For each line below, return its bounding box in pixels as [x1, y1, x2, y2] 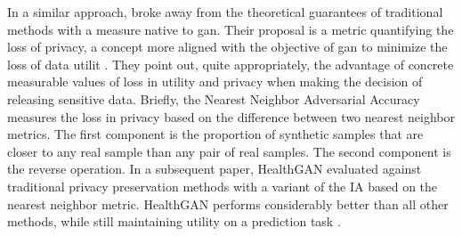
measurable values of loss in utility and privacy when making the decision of [7, 72, 423, 91]
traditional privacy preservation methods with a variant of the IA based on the [7, 176, 438, 195]
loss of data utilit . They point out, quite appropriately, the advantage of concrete [7, 54, 454, 73]
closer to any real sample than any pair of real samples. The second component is [7, 142, 451, 160]
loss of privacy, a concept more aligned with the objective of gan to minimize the [7, 37, 448, 56]
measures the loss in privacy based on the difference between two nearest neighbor [7, 107, 456, 126]
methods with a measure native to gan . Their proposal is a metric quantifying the [7, 20, 454, 38]
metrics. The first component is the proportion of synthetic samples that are [7, 125, 424, 143]
